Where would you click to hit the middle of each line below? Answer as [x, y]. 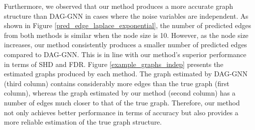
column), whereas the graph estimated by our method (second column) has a [120, 93]
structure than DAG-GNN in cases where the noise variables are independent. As [126, 16]
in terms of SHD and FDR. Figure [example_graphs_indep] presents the [114, 64]
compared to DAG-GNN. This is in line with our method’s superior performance [125, 54]
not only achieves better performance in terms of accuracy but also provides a [121, 112]
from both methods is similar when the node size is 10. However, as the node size [126, 35]
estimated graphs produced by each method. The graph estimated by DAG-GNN [126, 74]
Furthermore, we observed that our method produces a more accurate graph [119, 6]
